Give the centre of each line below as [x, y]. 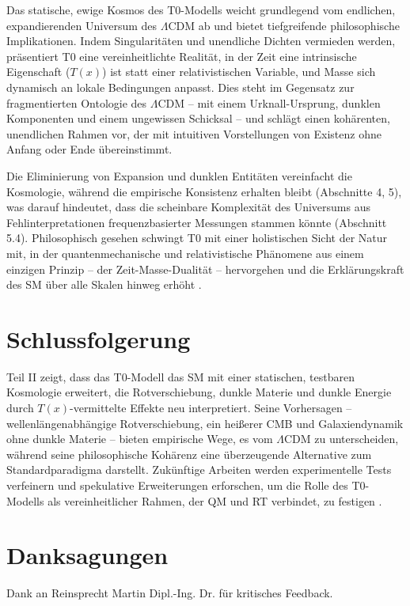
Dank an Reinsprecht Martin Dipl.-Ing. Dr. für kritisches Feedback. [170, 593]
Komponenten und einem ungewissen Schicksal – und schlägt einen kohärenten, [198, 118]
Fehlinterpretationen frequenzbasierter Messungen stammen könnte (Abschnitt [197, 222]
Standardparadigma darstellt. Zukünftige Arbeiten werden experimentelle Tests [199, 470]
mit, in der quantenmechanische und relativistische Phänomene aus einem [185, 253]
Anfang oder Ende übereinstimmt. [89, 149]
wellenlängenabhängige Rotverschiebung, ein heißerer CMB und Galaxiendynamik [205, 423]
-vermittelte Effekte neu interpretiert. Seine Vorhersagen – [211, 407]
